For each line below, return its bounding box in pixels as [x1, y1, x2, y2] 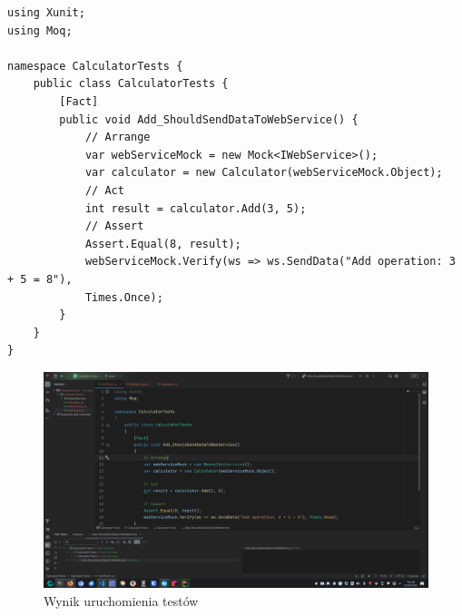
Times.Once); [84, 290, 163, 304]
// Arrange [84, 131, 151, 144]
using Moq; [7, 24, 73, 37]
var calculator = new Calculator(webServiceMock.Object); [84, 166, 443, 180]
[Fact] [59, 94, 99, 108]
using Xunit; [7, 6, 85, 19]
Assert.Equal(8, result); [84, 237, 241, 250]
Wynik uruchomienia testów [44, 591, 199, 610]
